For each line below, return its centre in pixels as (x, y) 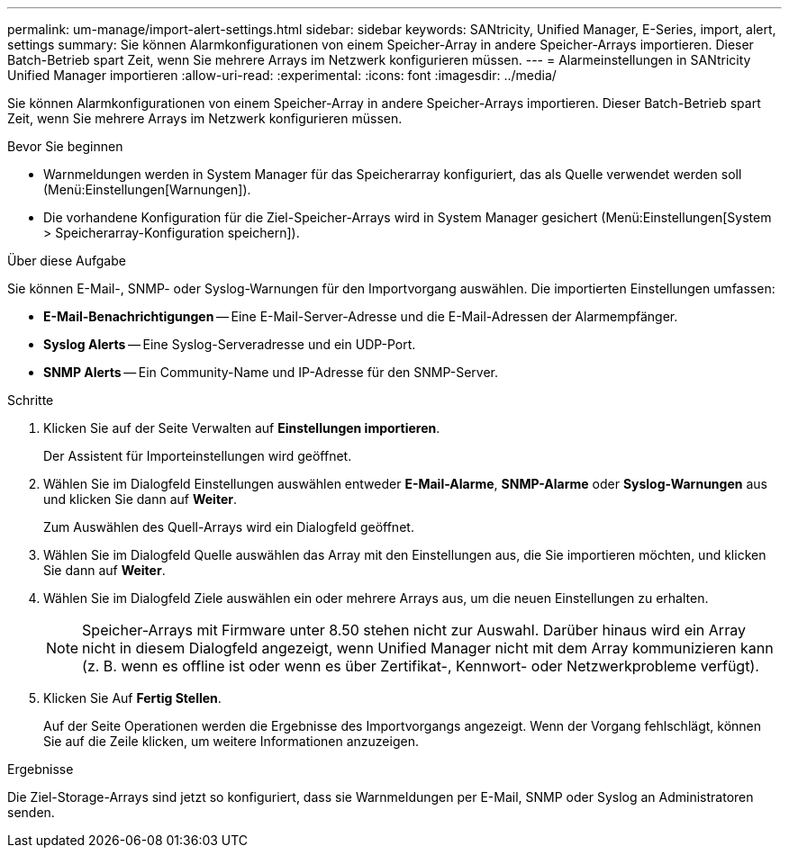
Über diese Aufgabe (67, 261)
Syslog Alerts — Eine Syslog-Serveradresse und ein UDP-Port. (230, 344)
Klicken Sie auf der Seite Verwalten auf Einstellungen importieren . (242, 428)
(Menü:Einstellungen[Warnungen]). (147, 189)
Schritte (31, 400)
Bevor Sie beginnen (65, 146)
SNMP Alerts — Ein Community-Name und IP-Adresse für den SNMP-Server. (271, 372)
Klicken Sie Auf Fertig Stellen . (132, 698)
